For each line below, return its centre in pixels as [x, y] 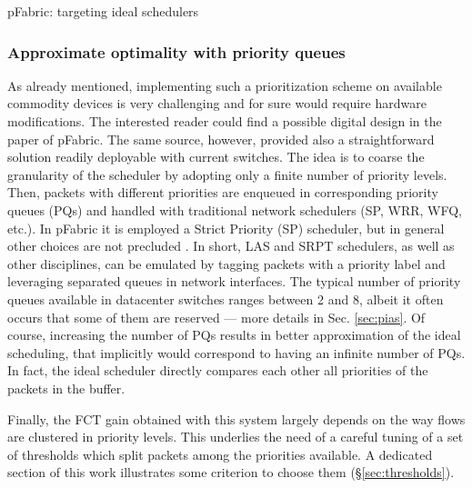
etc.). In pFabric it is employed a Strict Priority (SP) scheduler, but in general [226, 228]
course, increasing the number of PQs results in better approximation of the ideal [234, 335]
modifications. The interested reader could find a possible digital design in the [225, 121]
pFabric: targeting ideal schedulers [103, 11]
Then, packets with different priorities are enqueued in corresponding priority [223, 192]
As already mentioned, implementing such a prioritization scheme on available [225, 85]
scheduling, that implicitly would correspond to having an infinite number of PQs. [236, 352]
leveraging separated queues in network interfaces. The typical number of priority [234, 281]
